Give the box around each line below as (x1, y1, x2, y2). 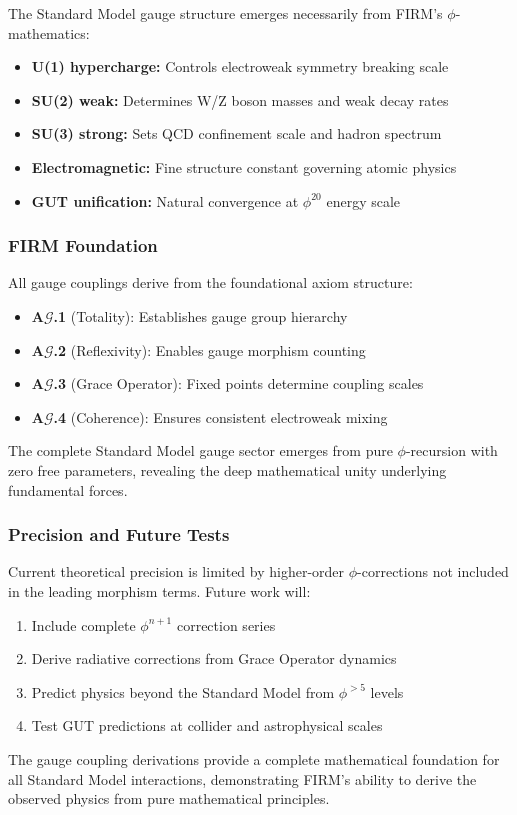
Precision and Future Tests (8, 522, 230, 547)
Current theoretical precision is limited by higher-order (8, 561, 345, 582)
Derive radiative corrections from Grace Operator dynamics (31, 648, 397, 669)
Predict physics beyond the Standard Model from (31, 681, 335, 702)
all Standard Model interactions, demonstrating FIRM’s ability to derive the (8, 768, 477, 789)
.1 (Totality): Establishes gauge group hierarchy (53, 305, 348, 326)
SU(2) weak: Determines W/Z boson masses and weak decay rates (31, 89, 449, 110)
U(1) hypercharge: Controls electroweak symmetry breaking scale (31, 56, 449, 77)
